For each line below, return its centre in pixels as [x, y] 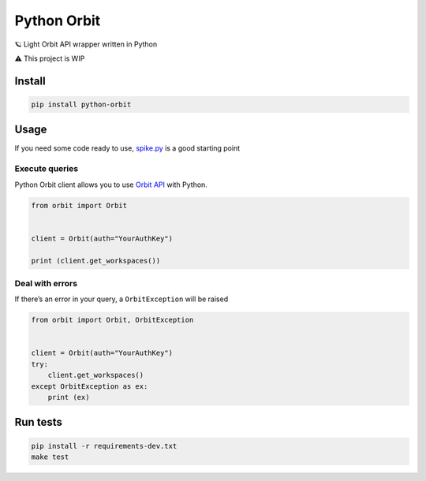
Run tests [38, 422]
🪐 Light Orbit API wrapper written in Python [86, 44]
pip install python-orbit [81, 104]
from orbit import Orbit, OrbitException [112, 320]
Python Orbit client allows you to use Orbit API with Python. [111, 185]
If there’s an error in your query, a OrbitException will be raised [121, 299]
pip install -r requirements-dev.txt [104, 446]
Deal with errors [46, 283]
